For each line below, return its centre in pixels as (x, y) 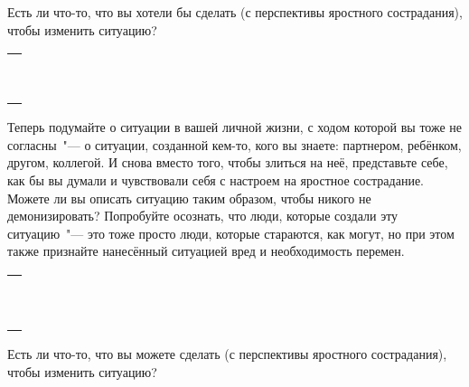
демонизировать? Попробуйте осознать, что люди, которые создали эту (203, 216)
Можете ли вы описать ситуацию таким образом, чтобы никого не (189, 198)
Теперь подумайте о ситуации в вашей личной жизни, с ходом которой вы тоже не (235, 127)
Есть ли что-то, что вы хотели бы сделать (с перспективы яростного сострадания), (235, 12)
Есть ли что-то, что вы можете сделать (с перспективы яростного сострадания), (227, 353)
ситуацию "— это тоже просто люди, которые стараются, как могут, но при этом (231, 233)
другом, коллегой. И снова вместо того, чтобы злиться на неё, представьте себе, (228, 162)
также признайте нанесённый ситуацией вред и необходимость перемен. (206, 251)
